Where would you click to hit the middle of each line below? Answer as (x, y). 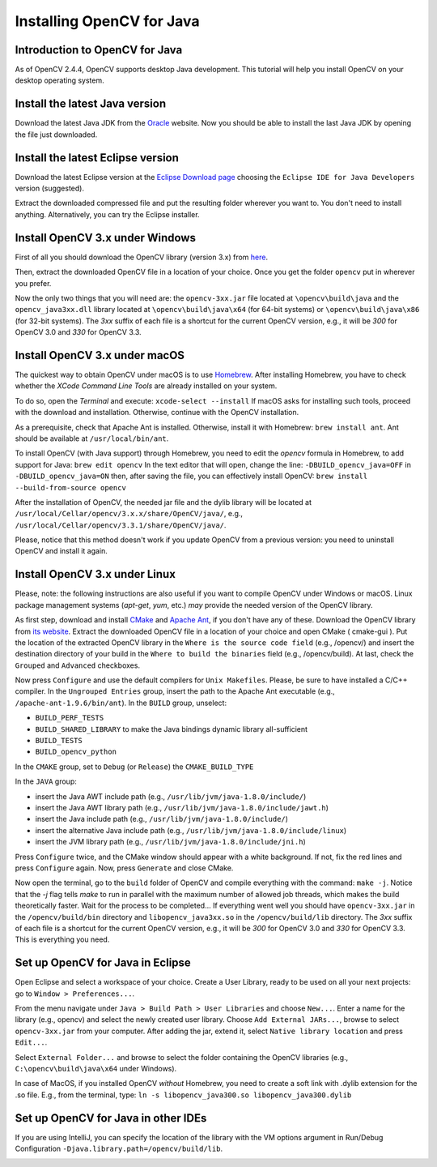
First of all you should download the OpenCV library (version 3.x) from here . (142, 257)
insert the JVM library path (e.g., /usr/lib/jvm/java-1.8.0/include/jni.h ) (171, 842)
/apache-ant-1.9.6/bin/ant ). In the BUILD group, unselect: (121, 703)
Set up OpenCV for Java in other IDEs (111, 1118)
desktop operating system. (59, 80)
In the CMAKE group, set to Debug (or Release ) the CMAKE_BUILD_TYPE (134, 767)
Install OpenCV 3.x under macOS (100, 355)
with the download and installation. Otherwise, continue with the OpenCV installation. (157, 413)
